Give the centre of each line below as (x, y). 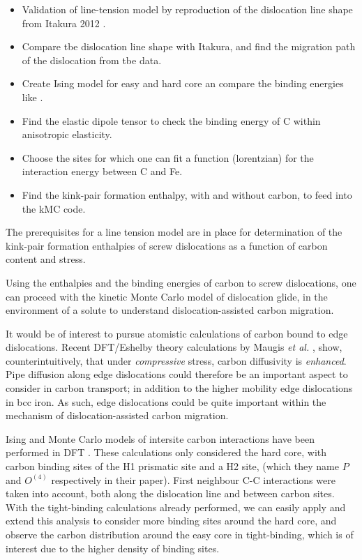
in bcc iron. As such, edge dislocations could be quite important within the (166, 401)
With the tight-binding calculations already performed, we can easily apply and (176, 507)
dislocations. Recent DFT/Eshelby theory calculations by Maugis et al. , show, (174, 347)
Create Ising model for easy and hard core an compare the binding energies (183, 83)
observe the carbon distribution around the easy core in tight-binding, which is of (180, 534)
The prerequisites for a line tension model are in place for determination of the (174, 232)
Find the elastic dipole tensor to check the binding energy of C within (171, 120)
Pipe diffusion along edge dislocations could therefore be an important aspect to (177, 374)
